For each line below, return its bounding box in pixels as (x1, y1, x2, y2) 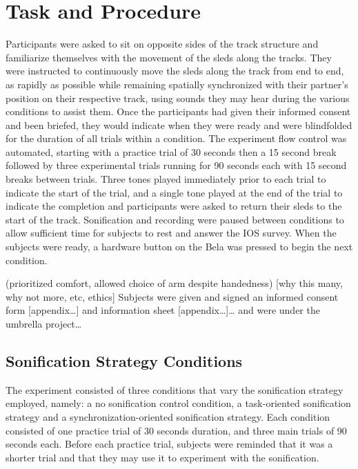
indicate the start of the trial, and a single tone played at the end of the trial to (6, 185, 343, 199)
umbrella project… (6, 317, 82, 330)
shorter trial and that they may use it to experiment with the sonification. (6, 450, 319, 464)
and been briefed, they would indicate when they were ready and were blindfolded (6, 117, 352, 132)
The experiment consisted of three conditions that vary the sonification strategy (6, 382, 344, 397)
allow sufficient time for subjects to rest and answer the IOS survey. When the (6, 226, 337, 240)
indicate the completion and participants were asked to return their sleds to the (6, 199, 342, 213)
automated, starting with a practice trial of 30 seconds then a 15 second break (6, 144, 337, 159)
